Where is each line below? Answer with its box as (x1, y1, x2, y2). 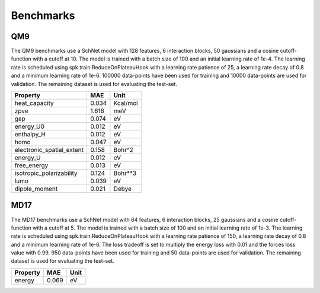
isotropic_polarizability (14, 169, 78, 177)
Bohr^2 (113, 146, 133, 154)
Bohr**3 (113, 169, 137, 177)
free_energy (14, 161, 49, 170)
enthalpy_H (14, 130, 46, 139)
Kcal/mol (113, 99, 139, 107)
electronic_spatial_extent (14, 146, 84, 154)
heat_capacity (14, 99, 54, 107)
